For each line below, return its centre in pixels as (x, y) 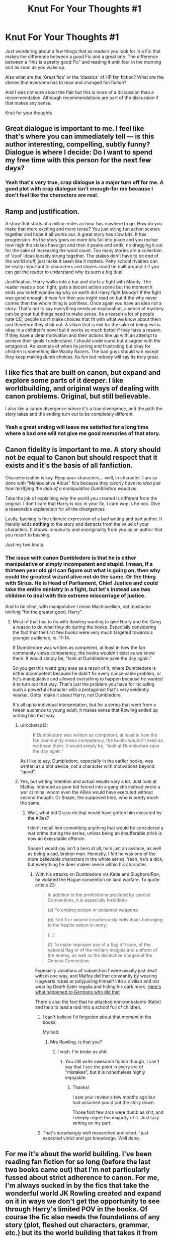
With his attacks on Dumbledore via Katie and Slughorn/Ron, (98, 874)
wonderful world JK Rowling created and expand (83, 1193)
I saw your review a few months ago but (114, 1097)
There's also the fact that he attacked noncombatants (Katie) (98, 1002)
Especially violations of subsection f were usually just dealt (96, 970)
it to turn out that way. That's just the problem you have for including (83, 684)
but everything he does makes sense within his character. (87, 864)
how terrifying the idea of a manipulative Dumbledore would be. (72, 488)
